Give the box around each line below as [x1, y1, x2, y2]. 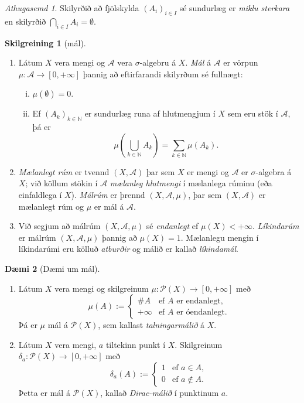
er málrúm [18, 231, 56, 243]
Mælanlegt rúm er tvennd [18, 165, 110, 177]
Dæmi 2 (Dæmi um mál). [5, 262, 100, 274]
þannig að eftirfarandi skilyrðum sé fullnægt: [83, 67, 243, 80]
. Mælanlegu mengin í [180, 231, 259, 243]
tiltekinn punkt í [105, 338, 166, 350]
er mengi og [187, 165, 229, 177]
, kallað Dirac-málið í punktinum [100, 386, 219, 398]
